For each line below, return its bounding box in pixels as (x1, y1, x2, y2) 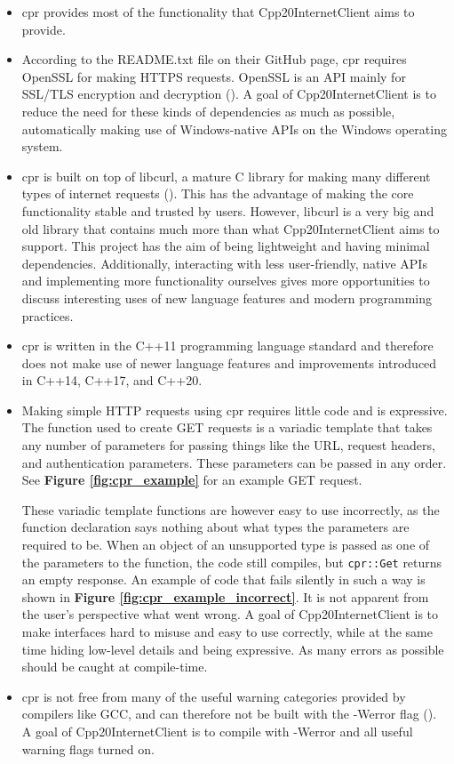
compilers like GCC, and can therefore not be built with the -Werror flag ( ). (21, 704, 437, 723)
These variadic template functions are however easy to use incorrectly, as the (21, 500, 440, 519)
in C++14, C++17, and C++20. (21, 371, 203, 390)
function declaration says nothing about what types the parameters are (21, 518, 410, 536)
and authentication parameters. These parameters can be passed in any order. (21, 453, 447, 471)
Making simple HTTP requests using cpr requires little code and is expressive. (21, 400, 448, 419)
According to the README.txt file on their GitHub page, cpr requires (21, 50, 407, 68)
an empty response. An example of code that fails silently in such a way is (21, 570, 426, 589)
